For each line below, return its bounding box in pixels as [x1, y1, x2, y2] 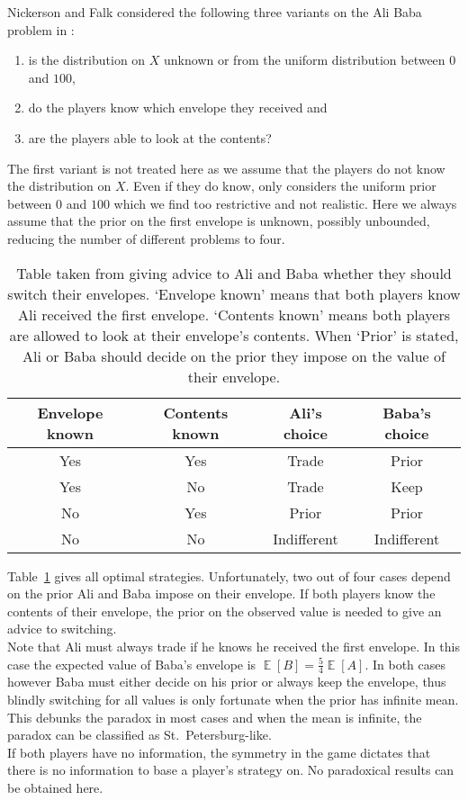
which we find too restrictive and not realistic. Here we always [113, 193, 457, 212]
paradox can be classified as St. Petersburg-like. [7, 725, 272, 744]
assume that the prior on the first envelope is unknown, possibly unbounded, [7, 211, 430, 230]
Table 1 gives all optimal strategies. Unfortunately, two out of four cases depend [7, 566, 451, 585]
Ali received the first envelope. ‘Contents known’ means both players [17, 303, 451, 325]
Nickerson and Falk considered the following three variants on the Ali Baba [7, 3, 422, 21]
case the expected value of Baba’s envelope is [7, 654, 256, 673]
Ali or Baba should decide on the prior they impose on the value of [22, 345, 445, 366]
